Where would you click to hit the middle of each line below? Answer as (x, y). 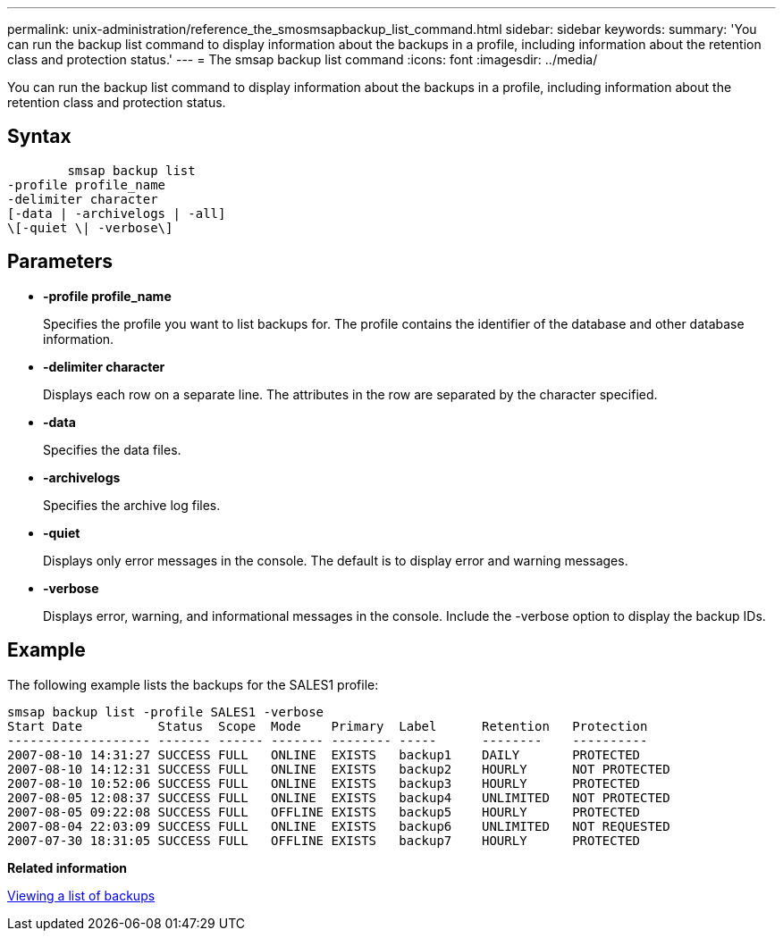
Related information (67, 867)
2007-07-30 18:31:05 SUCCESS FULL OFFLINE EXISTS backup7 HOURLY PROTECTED (324, 840)
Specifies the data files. (112, 449)
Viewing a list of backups (81, 895)
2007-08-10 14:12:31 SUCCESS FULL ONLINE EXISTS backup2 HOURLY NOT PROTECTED (339, 769)
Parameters (60, 262)
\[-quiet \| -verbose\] (90, 227)
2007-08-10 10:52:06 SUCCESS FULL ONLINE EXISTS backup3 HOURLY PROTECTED (324, 783)
